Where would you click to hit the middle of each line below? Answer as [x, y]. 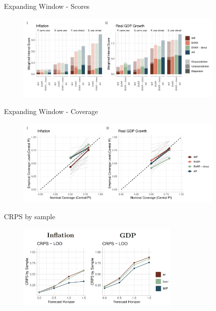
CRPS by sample [30, 216]
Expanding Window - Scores [47, 6]
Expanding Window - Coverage [51, 111]
